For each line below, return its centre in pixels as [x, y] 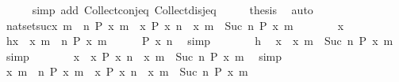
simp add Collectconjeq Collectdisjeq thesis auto [173, 9]
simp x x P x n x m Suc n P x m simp [144, 56]
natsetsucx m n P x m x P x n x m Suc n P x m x [175, 25]
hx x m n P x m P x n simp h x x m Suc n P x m [199, 41]
